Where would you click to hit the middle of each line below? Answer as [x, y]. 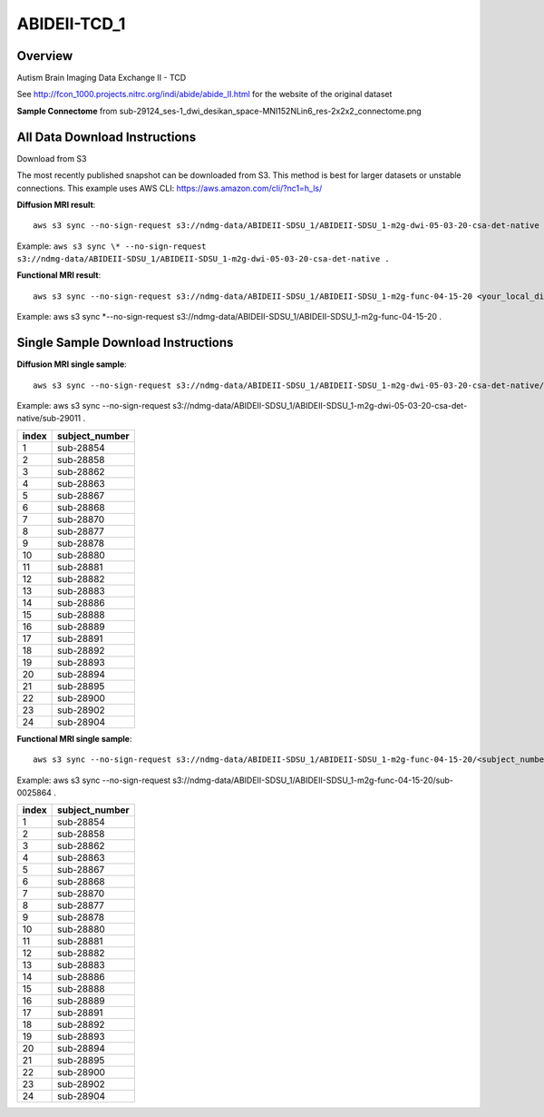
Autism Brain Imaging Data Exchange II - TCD [102, 78]
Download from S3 [52, 158]
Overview [45, 56]
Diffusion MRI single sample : [72, 364]
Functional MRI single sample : [74, 738]
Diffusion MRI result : [56, 204]
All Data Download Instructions [107, 137]
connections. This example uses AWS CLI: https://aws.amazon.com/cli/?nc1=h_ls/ [170, 188]
